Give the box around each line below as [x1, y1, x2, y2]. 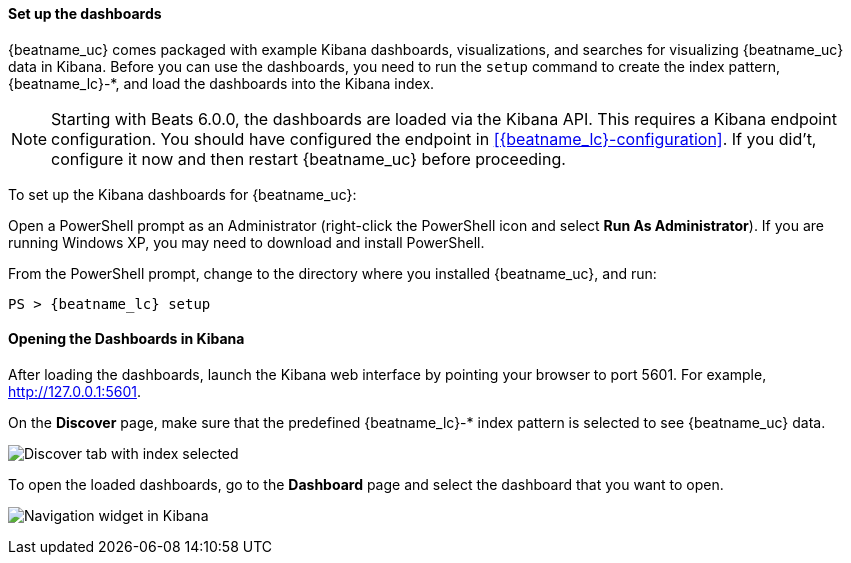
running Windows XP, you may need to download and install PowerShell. [8, 233, 485, 251]
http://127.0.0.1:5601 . [8, 382, 141, 400]
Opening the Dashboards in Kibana [8, 330, 245, 348]
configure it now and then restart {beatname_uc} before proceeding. [51, 148, 566, 169]
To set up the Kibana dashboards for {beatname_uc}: [8, 185, 357, 203]
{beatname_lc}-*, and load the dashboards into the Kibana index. [8, 74, 435, 92]
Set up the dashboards [8, 5, 162, 22]
